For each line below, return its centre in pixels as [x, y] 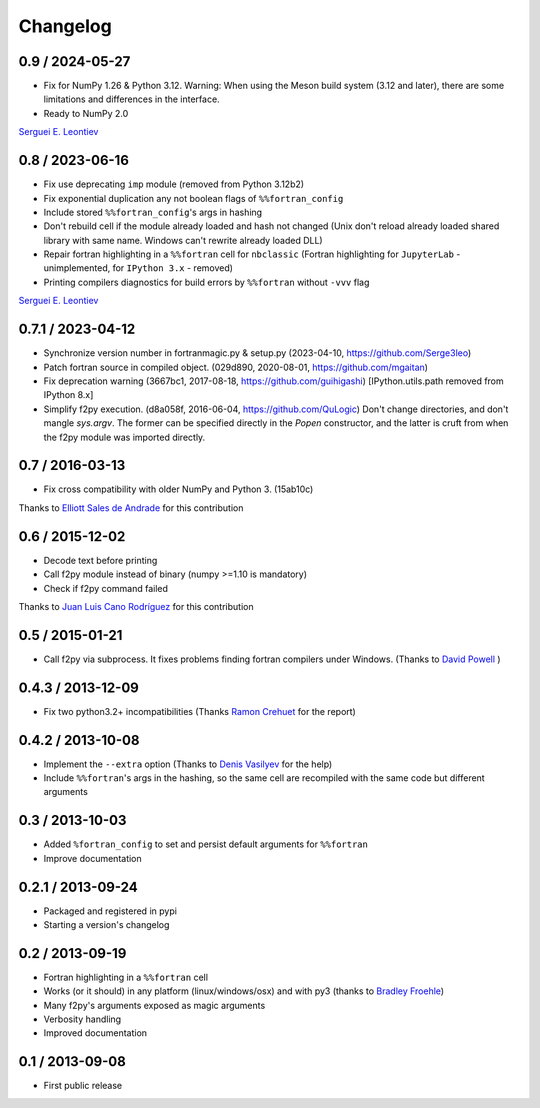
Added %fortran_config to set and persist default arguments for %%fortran [206, 844]
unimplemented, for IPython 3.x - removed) [138, 268]
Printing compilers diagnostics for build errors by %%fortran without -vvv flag [206, 282]
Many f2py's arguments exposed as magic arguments [154, 1005]
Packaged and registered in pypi [110, 911]
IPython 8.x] [68, 395]
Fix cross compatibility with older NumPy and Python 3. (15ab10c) [178, 489]
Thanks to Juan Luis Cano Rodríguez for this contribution [136, 606]
